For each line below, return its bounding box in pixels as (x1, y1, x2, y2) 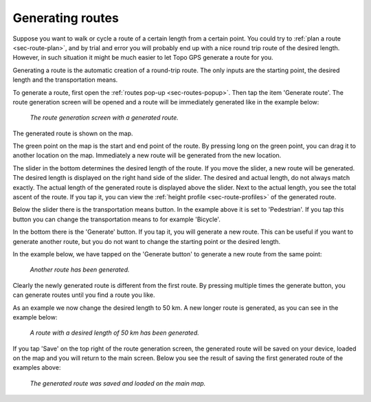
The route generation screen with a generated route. (30, 113, 179, 122)
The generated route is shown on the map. (12, 129, 133, 137)
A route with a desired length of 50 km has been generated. (30, 328, 199, 337)
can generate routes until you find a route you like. (12, 291, 155, 299)
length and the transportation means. (12, 76, 118, 84)
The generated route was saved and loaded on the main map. (30, 379, 206, 388)
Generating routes (12, 10, 120, 25)
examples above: (12, 364, 61, 372)
